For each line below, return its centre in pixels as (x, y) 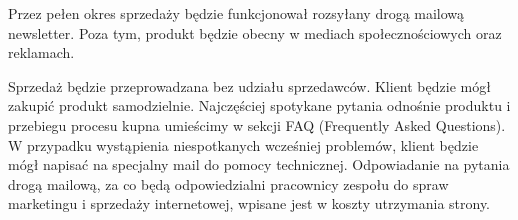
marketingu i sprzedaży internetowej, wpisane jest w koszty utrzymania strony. (249, 203)
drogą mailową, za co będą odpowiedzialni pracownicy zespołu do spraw (228, 183)
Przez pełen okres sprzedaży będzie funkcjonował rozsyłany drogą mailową (236, 13)
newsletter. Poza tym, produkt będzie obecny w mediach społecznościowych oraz (255, 32)
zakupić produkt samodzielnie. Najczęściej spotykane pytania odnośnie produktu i (259, 105)
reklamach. (41, 52)
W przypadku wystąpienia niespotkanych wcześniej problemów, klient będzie (243, 144)
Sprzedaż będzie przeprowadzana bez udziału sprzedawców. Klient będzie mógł (249, 85)
